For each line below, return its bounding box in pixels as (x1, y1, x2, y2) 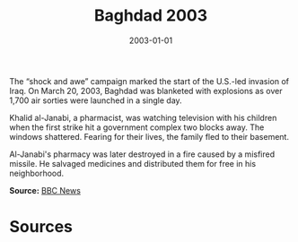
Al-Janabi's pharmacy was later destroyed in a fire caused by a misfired (9, 149, 276, 160)
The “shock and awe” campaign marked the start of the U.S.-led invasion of (9, 75, 290, 86)
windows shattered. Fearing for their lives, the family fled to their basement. (9, 131, 290, 142)
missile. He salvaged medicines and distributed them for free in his (9, 158, 257, 169)
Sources (9, 217, 74, 238)
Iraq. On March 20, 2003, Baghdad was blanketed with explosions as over (9, 85, 283, 96)
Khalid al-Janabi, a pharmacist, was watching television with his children (9, 112, 277, 123)
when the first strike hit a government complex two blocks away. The (9, 122, 265, 133)
